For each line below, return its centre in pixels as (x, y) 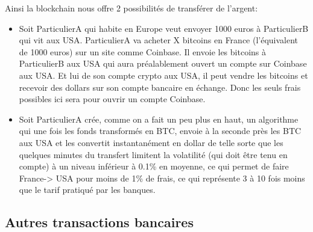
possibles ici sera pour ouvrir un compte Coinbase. (112, 99)
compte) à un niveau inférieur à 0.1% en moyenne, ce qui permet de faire (154, 166)
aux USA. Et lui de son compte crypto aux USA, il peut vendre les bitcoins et (163, 75)
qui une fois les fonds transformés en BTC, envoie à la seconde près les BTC (160, 131)
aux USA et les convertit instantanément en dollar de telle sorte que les (151, 142)
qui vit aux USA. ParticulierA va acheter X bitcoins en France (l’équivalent (159, 40)
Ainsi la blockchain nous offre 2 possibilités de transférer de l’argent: (131, 8)
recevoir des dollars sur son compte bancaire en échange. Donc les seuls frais (160, 87)
